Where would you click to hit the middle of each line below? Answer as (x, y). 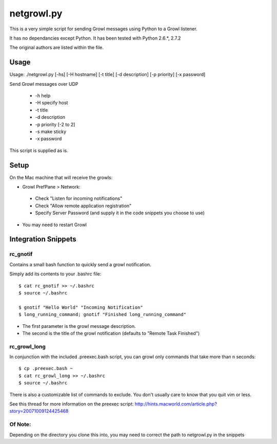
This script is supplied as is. (39, 150)
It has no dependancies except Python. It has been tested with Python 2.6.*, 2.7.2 (95, 38)
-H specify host (52, 103)
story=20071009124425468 (39, 411)
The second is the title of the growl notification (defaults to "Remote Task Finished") (111, 333)
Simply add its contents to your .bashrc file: (55, 274)
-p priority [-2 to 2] (55, 124)
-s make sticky (51, 132)
